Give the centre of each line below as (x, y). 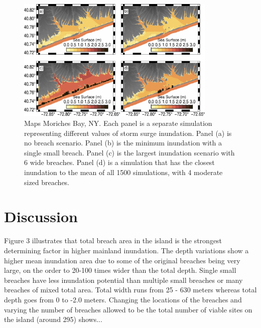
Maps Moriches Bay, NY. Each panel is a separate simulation (118, 123)
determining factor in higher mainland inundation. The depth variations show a (126, 250)
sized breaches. (47, 182)
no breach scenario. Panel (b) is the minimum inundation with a (123, 143)
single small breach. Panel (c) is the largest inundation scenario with (129, 152)
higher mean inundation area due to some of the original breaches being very (122, 260)
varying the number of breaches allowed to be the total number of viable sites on (128, 309)
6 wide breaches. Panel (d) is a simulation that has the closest (119, 162)
